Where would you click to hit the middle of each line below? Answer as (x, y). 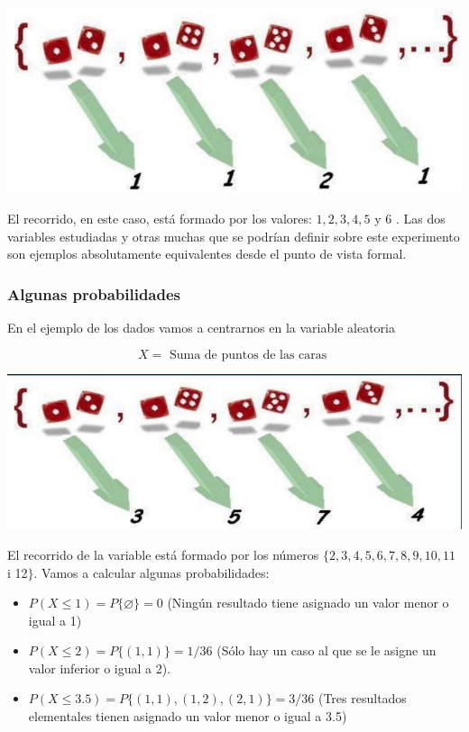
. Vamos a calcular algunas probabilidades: (152, 572)
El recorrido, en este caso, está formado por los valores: (160, 219)
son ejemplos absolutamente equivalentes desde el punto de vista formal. (207, 254)
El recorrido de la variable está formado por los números (163, 554)
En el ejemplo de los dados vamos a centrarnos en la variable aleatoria (201, 328)
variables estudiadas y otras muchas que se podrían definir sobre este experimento (234, 236)
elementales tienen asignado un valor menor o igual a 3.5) (188, 716)
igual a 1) (55, 620)
